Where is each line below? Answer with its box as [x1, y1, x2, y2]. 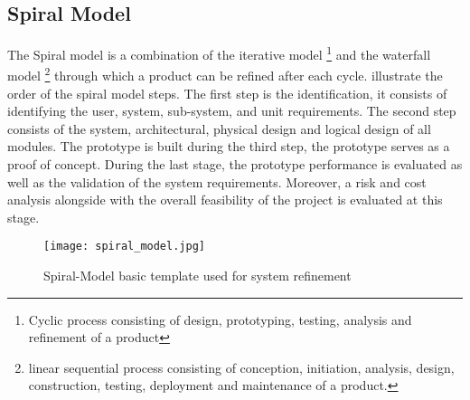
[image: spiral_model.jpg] [43, 240, 205, 253]
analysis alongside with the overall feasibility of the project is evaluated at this [7, 190, 443, 209]
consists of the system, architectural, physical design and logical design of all [7, 119, 431, 138]
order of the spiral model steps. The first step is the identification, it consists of [7, 83, 447, 102]
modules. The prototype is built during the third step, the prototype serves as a [7, 137, 450, 156]
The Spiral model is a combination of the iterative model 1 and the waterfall [7, 43, 431, 63]
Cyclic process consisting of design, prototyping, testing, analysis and [28, 310, 412, 329]
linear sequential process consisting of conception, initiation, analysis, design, [28, 357, 455, 376]
